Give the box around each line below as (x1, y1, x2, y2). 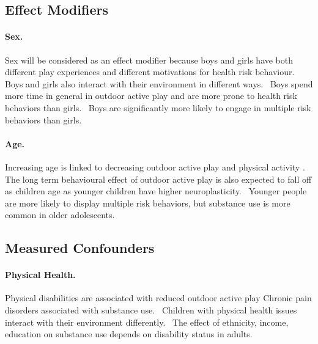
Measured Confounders (5, 238, 155, 257)
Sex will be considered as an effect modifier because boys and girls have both (5, 53, 294, 66)
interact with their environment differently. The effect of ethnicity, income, (5, 315, 289, 328)
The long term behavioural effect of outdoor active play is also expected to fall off (5, 172, 312, 185)
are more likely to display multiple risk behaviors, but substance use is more (5, 196, 290, 209)
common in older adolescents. (5, 208, 115, 221)
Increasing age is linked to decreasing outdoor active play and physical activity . (5, 160, 305, 173)
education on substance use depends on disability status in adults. (5, 328, 253, 340)
